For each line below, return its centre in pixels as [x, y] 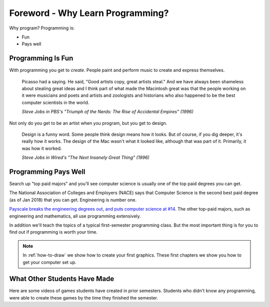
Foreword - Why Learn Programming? [89, 13]
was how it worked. [42, 148]
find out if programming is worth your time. [53, 232]
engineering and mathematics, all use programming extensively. [75, 216]
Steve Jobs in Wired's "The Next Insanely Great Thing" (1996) [85, 158]
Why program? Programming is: [42, 28]
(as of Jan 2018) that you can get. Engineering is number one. [73, 200]
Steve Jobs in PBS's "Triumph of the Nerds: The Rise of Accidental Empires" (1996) [107, 112]
